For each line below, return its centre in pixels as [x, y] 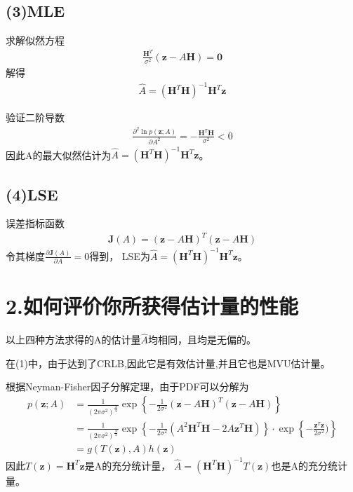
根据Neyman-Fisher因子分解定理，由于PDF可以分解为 [127, 387]
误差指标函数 [35, 223]
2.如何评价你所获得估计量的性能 [152, 306]
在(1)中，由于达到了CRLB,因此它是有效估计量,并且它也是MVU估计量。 [168, 363]
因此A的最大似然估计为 [59, 155]
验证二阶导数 [35, 117]
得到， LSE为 [120, 255]
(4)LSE [32, 194]
